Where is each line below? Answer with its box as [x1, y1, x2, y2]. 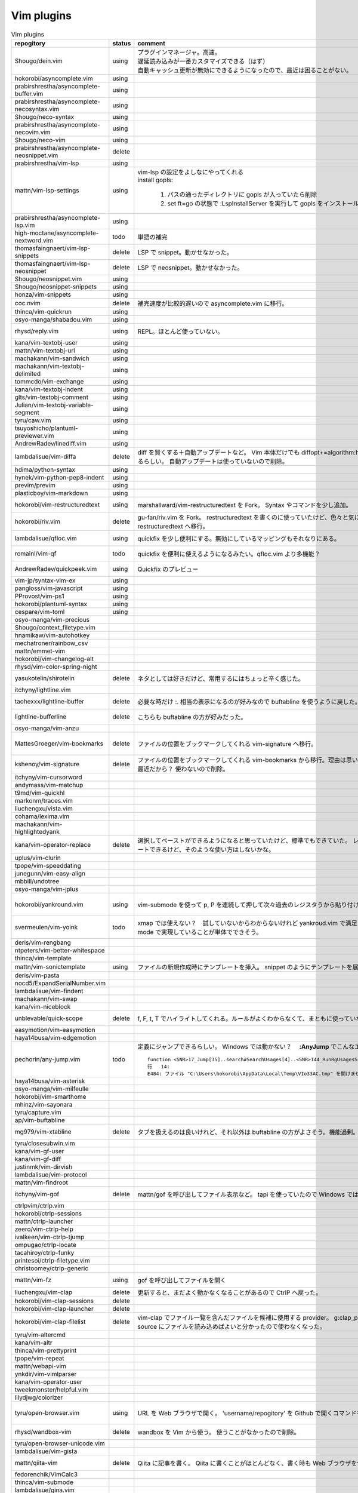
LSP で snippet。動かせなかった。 [137, 248, 233, 256]
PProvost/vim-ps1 [14, 592, 64, 600]
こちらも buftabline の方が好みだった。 [137, 712, 247, 721]
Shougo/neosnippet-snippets [14, 282, 97, 291]
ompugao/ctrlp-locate [14, 1240, 77, 1249]
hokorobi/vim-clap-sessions [14, 1297, 94, 1305]
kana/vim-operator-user [14, 1377, 83, 1386]
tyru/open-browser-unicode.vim [14, 1439, 106, 1448]
